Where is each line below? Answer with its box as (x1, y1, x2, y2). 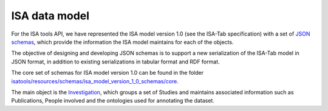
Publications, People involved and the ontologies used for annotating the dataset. (11, 97, 215, 104)
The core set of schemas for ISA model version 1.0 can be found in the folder (11, 69, 204, 77)
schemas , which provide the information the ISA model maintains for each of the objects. (11, 38, 234, 45)
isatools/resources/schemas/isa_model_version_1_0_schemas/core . (11, 77, 179, 84)
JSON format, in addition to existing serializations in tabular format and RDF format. (11, 58, 220, 65)
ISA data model (11, 9, 90, 22)
